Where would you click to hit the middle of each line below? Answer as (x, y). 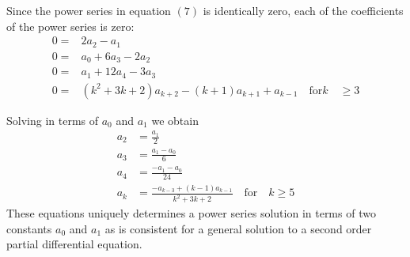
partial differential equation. (74, 244)
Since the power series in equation (89, 10)
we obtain (175, 120)
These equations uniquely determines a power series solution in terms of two (191, 213)
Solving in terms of (53, 120)
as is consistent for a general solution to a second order (238, 228)
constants (29, 228)
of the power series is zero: (70, 26)
